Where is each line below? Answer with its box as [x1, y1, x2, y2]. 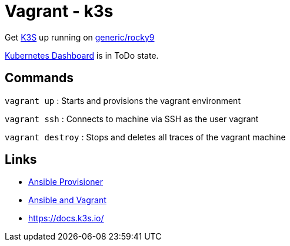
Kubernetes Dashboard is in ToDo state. [5, 50, 159, 60]
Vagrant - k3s [5, 1, 114, 21]
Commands [5, 70, 74, 86]
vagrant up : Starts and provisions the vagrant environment [5, 95, 241, 106]
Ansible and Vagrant [28, 195, 106, 205]
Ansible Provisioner [28, 177, 104, 187]
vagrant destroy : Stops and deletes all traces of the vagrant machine [5, 132, 286, 142]
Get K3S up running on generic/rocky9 [5, 32, 155, 42]
